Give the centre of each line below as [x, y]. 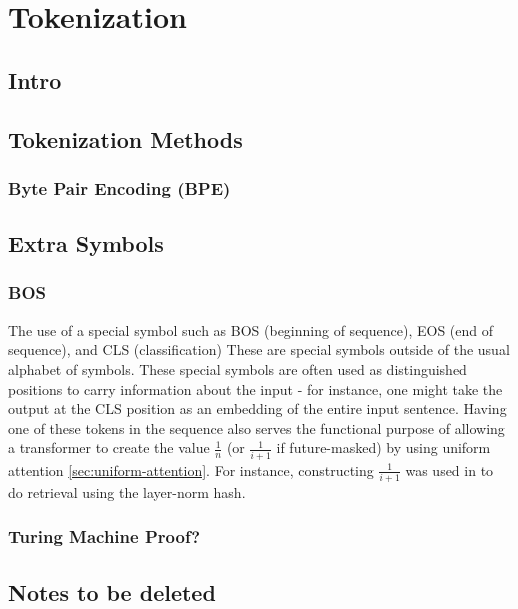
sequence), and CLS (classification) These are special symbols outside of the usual [259, 349]
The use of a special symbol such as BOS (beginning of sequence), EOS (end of [251, 329]
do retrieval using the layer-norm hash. [127, 491]
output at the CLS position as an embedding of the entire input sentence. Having [257, 408]
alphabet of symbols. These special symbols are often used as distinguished [237, 368]
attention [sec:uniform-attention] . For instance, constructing [191, 469]
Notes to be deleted [112, 591]
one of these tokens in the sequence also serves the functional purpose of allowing [256, 427]
